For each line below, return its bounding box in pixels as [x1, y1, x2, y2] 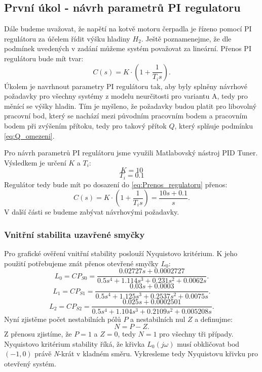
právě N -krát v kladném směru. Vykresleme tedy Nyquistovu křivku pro [34, 348, 258, 359]
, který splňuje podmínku [174, 120, 253, 131]
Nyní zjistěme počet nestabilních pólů [4, 313, 121, 324]
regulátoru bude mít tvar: [4, 53, 84, 63]
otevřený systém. [4, 358, 56, 368]
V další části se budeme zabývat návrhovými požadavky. [4, 206, 179, 217]
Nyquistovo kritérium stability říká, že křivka [4, 338, 145, 349]
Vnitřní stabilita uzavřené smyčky [4, 228, 145, 240]
